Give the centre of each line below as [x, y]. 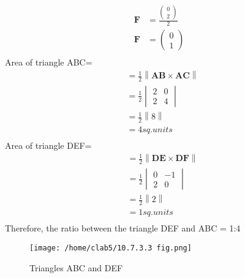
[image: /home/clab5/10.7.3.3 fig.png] [111, 248]
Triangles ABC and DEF [76, 267]
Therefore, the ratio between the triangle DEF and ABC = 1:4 [123, 228]
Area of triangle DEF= [48, 145]
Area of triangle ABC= [49, 62]
